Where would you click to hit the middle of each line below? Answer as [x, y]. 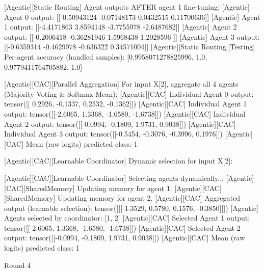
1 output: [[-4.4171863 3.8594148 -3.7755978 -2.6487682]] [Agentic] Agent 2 [121, 27]
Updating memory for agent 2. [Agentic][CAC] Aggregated [149, 198]
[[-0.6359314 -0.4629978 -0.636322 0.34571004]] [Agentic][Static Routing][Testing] [130, 47]
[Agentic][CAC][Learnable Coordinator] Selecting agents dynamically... [114, 178]
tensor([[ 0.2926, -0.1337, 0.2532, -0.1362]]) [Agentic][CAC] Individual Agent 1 [126, 104]
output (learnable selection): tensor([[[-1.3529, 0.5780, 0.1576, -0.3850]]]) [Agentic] [131, 208]
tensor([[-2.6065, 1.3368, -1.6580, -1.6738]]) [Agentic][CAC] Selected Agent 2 [122, 227]
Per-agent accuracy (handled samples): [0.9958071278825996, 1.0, [106, 56]
